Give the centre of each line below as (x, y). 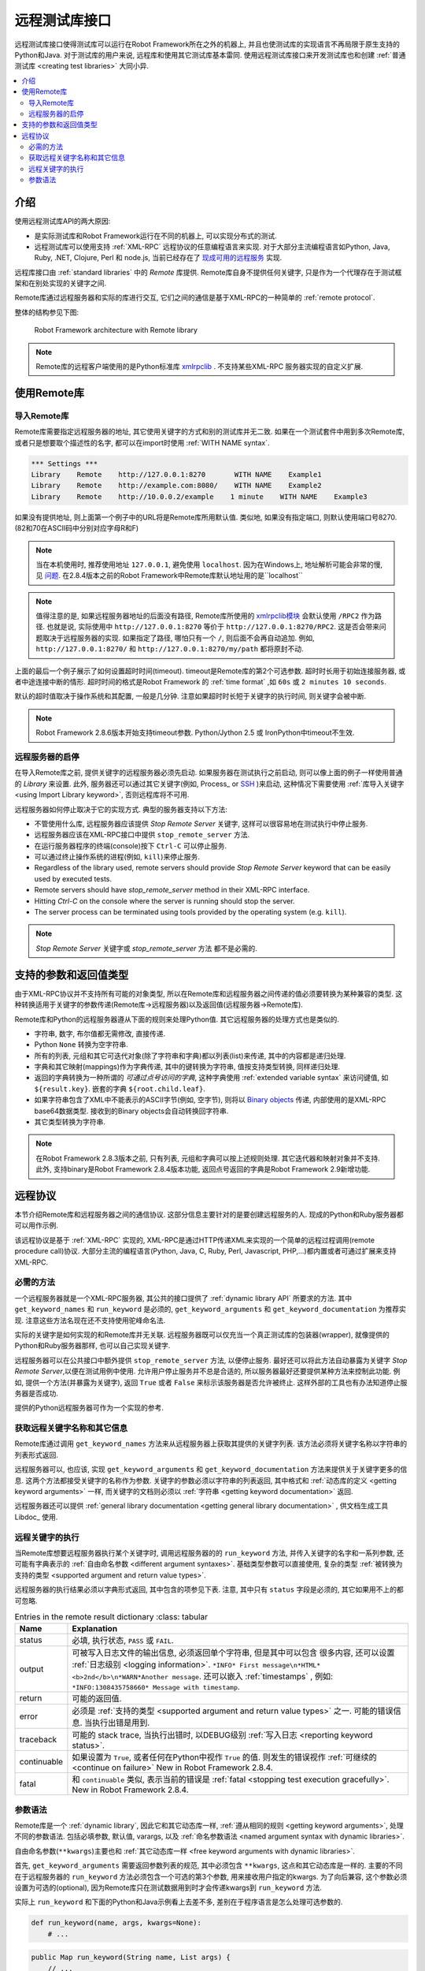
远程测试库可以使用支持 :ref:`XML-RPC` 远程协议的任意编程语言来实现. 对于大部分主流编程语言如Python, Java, (212, 246)
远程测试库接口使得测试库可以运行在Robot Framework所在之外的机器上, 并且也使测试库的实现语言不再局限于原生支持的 (207, 44)
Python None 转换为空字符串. (81, 1045)
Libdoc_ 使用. (36, 1517)
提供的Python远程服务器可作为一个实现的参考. (89, 1408)
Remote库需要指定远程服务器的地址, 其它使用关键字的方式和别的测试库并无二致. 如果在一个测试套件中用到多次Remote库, (210, 432)
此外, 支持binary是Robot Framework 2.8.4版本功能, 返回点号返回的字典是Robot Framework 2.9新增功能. (203, 1169)
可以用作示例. (37, 1225)
